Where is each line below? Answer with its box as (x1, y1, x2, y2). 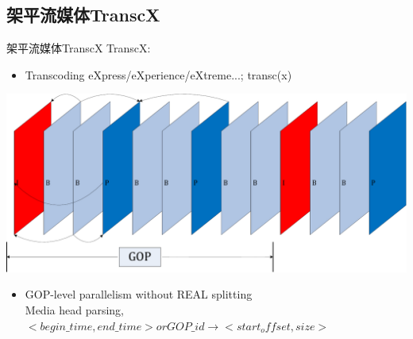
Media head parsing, (25, 302, 124, 318)
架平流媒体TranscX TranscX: (6, 40, 151, 56)
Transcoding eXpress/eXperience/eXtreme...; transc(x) (25, 66, 292, 83)
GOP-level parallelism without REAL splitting (25, 286, 253, 302)
